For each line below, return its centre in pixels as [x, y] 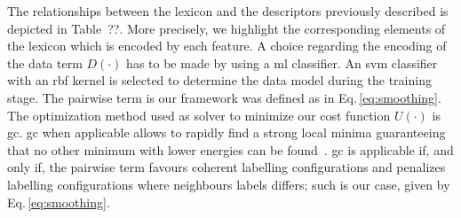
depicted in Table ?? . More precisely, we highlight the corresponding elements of [227, 28]
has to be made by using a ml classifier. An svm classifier [282, 62]
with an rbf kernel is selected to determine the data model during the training [219, 80]
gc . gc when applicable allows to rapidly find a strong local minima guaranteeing [227, 132]
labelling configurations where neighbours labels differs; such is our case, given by [229, 184]
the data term [45, 62]
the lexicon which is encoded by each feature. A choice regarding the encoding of [227, 46]
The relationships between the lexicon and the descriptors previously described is [228, 11]
